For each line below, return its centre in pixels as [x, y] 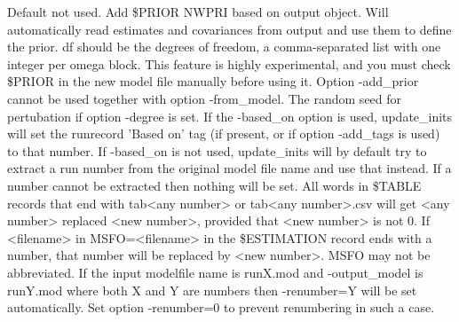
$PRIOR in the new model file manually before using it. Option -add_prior [213, 81]
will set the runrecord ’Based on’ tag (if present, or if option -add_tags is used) [224, 134]
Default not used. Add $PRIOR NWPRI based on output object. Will [198, 12]
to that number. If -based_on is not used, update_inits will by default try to [217, 150]
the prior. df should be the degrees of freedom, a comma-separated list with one [224, 47]
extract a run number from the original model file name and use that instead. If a [229, 168]
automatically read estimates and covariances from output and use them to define [229, 29]
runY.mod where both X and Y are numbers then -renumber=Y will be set [212, 290]
